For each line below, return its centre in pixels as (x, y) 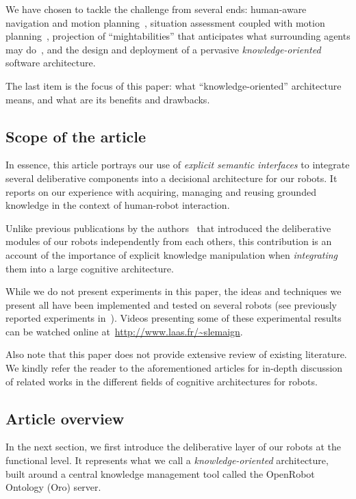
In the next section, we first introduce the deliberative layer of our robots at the (174, 447)
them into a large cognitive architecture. (90, 268)
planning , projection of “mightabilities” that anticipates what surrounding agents (178, 36)
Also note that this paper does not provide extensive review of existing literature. (176, 354)
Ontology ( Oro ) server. (53, 487)
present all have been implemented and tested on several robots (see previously (171, 304)
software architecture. (51, 63)
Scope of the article (76, 136)
